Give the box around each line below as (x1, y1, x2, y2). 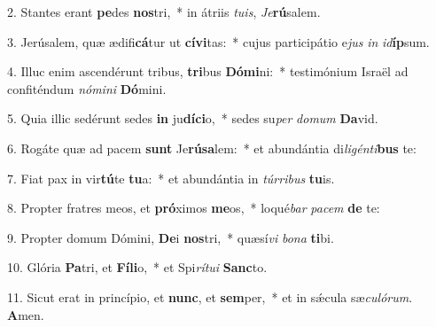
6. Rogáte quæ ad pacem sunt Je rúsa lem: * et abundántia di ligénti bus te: (7, 138, 417, 157)
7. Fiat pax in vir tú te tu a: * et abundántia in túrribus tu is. (7, 168, 335, 187)
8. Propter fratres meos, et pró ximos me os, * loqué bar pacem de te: (7, 199, 380, 217)
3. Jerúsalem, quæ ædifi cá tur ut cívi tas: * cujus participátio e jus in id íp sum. (7, 32, 430, 51)
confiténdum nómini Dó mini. (7, 79, 167, 97)
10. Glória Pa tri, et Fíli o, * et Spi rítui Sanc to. (7, 258, 268, 276)
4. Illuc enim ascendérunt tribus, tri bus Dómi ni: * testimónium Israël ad (7, 62, 409, 81)
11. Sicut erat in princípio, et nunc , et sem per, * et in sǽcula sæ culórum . (7, 287, 413, 306)
